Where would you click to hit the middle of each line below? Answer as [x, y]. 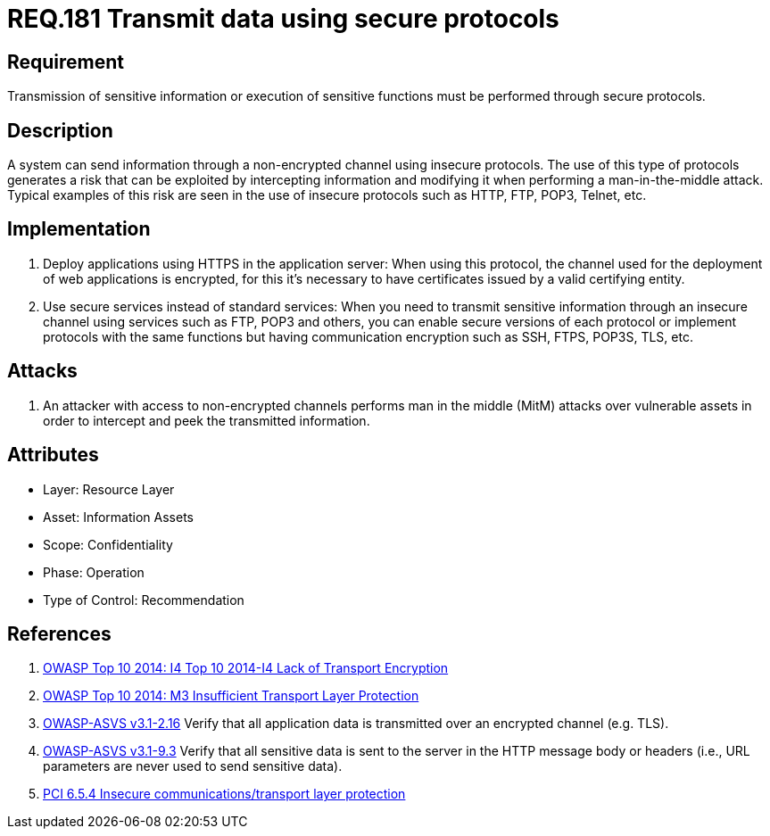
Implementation [79, 229]
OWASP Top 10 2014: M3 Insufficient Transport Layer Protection [231, 696]
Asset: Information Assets [118, 517]
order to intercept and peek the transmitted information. [207, 420]
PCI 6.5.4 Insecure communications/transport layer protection [224, 794]
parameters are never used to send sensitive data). [193, 766]
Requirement [66, 62]
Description [60, 130]
